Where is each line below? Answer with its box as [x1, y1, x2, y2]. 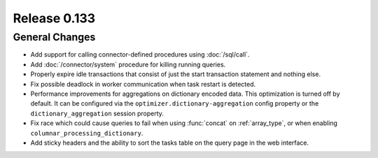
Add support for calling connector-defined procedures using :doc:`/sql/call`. [30, 50, 250, 59]
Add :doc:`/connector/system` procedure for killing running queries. [30, 60, 226, 69]
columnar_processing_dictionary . [30, 129, 143, 137]
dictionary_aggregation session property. [30, 109, 164, 117]
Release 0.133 [13, 10, 96, 26]
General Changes [13, 31, 96, 43]
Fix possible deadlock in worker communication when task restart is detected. [30, 80, 256, 88]
